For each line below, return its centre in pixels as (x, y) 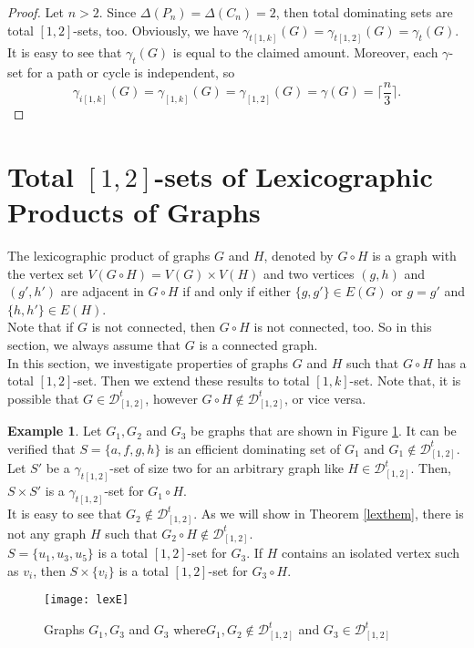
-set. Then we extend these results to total (191, 381)
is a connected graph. (258, 345)
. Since (118, 12)
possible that (43, 398)
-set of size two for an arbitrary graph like (227, 468)
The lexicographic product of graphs (109, 256)
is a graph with (414, 256)
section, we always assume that (94, 345)
